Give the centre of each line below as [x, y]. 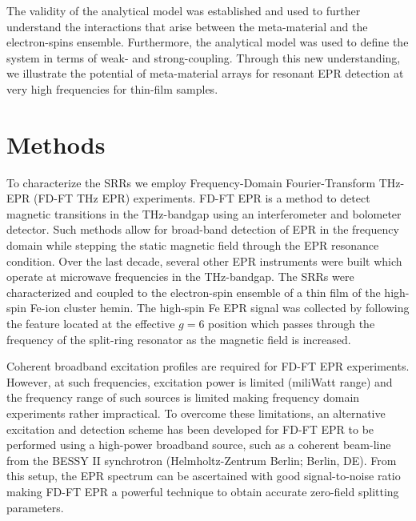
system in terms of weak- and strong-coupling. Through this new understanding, [204, 57]
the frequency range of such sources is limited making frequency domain [183, 397]
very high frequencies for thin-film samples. [112, 88]
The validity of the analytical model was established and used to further [184, 10]
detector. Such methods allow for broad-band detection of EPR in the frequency [203, 229]
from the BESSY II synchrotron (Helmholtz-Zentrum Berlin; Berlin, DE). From [202, 460]
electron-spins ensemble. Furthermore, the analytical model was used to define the [208, 42]
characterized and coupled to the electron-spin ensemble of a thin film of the [194, 292]
